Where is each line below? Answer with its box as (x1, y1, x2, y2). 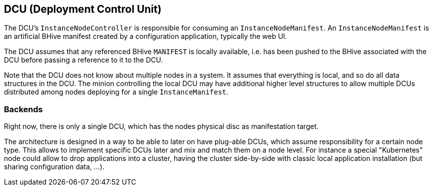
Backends (4, 104, 43, 114)
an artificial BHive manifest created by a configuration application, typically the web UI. (4, 32, 287, 41)
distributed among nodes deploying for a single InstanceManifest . (4, 88, 228, 96)
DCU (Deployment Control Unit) (4, 3, 162, 15)
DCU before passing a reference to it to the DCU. (4, 56, 163, 64)
